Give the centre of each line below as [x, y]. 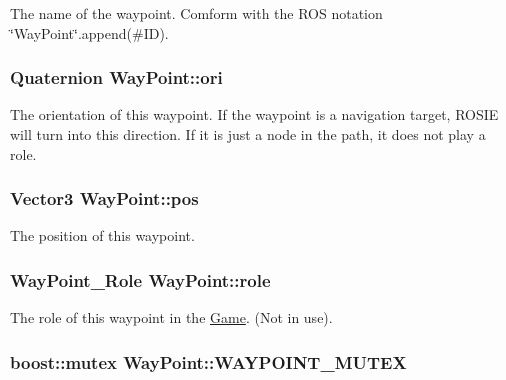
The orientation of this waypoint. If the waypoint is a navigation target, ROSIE [254, 114]
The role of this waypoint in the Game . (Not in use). [171, 317]
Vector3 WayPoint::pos [104, 198]
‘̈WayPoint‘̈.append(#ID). [89, 32]
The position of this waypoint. [102, 235]
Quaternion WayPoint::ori [116, 77]
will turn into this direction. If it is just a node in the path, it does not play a [248, 134]
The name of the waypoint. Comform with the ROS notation [196, 13]
